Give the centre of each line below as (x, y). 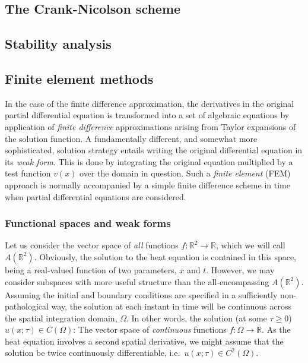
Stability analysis (58, 44)
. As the (276, 329)
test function (28, 173)
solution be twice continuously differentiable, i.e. (93, 353)
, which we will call (250, 245)
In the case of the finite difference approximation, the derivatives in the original (150, 103)
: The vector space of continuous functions (150, 329)
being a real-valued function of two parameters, (91, 269)
